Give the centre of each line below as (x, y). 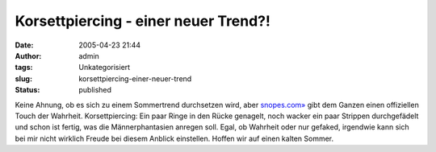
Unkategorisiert (105, 68)
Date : (24, 45)
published (95, 90)
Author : (28, 55)
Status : (27, 90)
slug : (23, 78)
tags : (24, 68)
